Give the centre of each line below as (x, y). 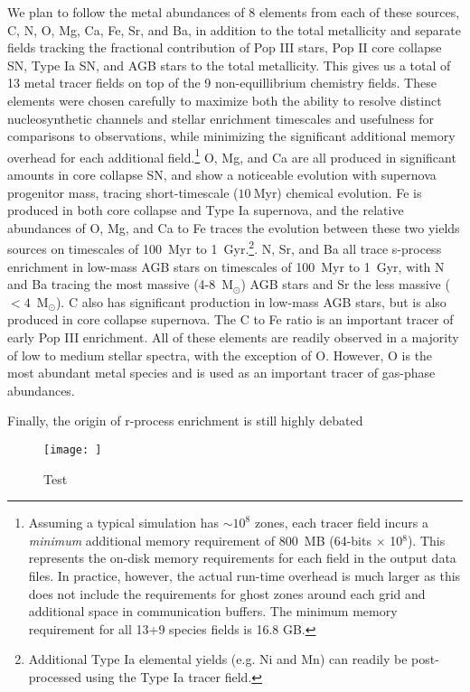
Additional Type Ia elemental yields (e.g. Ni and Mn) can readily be (218, 659)
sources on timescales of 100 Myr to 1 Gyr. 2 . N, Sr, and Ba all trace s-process (225, 248)
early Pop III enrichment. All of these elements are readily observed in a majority (233, 337)
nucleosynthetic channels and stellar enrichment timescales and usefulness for (221, 118)
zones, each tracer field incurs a (341, 523)
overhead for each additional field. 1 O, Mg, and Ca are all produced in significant (232, 155)
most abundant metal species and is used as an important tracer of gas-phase (221, 373)
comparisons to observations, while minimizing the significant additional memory (231, 136)
